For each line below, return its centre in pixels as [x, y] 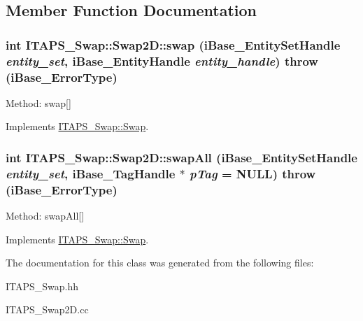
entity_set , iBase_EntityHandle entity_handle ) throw [162, 60]
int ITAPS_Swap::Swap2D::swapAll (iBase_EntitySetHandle [181, 157]
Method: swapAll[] [45, 216]
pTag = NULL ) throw [253, 173]
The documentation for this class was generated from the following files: [160, 263]
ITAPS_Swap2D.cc [47, 309]
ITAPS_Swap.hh [42, 286]
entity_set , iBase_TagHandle [91, 173]
